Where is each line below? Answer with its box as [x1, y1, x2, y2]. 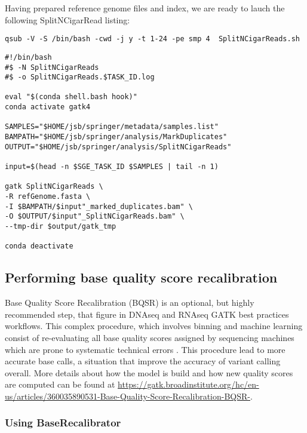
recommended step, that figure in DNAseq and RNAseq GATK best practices [5, 308, 289, 320]
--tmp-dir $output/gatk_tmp [5, 222, 116, 231]
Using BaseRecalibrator [5, 415, 121, 430]
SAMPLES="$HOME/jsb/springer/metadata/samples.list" [5, 122, 219, 131]
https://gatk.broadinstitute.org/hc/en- [118, 378, 259, 391]
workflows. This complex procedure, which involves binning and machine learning [5, 320, 303, 332]
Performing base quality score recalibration [5, 268, 278, 287]
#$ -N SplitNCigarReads [5, 63, 99, 72]
